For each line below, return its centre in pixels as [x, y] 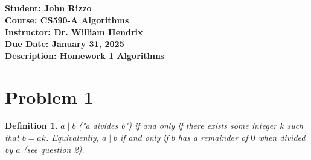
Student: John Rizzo [48, 8]
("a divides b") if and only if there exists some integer [178, 125]
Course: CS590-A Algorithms [67, 20]
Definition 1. [31, 125]
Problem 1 [49, 97]
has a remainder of [213, 137]
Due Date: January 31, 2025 [65, 44]
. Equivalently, [72, 137]
